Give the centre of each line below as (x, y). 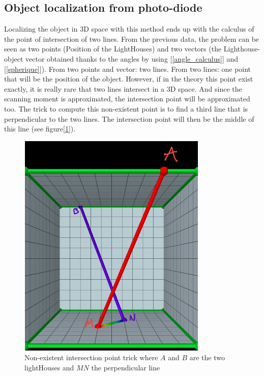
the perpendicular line (126, 367)
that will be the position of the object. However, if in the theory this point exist (129, 79)
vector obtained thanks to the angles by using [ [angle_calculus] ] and (132, 58)
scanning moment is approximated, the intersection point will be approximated (127, 99)
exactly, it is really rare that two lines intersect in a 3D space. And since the (123, 88)
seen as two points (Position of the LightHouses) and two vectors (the (113, 49)
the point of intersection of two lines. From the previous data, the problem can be (132, 38)
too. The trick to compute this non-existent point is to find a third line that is (126, 108)
